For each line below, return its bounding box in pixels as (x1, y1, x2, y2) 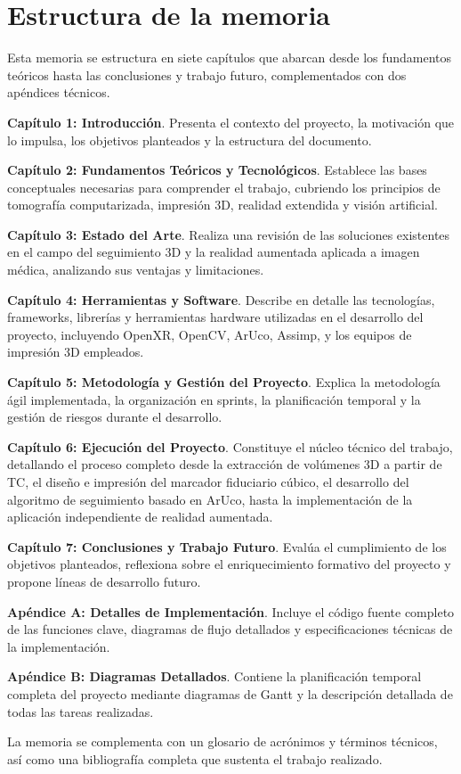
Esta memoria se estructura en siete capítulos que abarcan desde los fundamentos (7, 48, 452, 67)
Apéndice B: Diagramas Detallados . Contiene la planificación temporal (7, 667, 422, 686)
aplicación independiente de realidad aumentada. (7, 507, 273, 526)
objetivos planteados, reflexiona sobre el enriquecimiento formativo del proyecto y (7, 555, 451, 573)
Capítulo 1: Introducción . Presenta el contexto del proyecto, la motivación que (7, 112, 455, 131)
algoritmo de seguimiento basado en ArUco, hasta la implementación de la (7, 490, 413, 508)
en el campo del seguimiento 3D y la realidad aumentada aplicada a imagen (7, 243, 420, 261)
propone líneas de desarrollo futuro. (7, 572, 201, 590)
